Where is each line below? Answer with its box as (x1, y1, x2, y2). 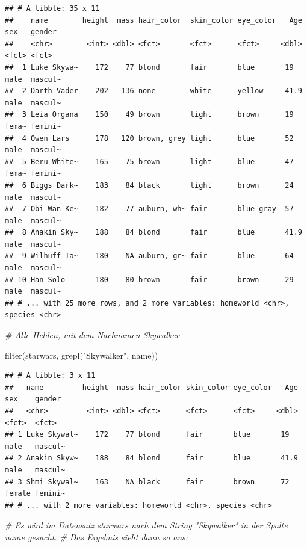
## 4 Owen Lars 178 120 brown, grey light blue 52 (5, 134, 294, 143)
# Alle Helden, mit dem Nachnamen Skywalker (5, 329, 179, 341)
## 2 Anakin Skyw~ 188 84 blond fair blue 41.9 (5, 454, 298, 463)
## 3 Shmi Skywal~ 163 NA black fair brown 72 (5, 477, 290, 486)
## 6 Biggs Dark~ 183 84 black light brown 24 (5, 181, 294, 190)
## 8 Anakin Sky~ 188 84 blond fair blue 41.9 (5, 228, 302, 237)
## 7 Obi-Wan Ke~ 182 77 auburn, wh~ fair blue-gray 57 (5, 205, 294, 214)
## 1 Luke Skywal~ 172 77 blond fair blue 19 (5, 430, 290, 439)
